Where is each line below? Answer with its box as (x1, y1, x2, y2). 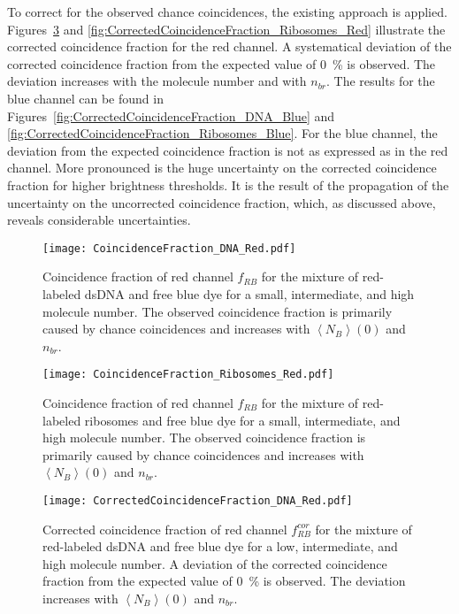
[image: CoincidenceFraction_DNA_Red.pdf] (42, 242, 296, 255)
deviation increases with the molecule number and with (7, 72, 307, 90)
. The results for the (326, 72, 435, 90)
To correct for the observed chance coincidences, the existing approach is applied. (7, 3, 448, 20)
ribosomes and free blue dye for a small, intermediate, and (84, 411, 401, 429)
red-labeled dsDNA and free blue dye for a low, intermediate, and (42, 537, 398, 556)
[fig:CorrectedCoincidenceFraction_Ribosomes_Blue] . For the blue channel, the (7, 124, 438, 142)
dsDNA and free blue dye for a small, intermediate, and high (84, 284, 415, 303)
